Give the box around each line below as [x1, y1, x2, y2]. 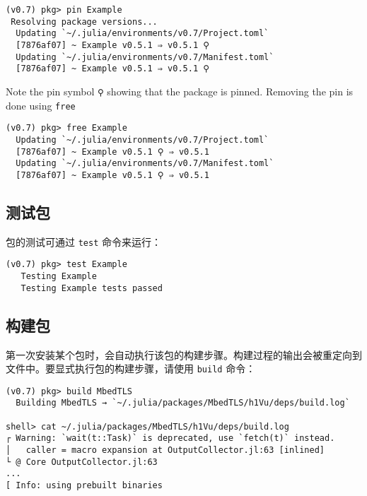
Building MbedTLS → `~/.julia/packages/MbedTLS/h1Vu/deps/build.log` [16, 398, 350, 408]
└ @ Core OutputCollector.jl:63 [6, 456, 158, 467]
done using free [6, 98, 76, 112]
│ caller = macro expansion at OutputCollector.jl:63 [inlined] [6, 445, 325, 456]
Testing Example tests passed [21, 283, 163, 293]
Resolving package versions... [11, 16, 158, 27]
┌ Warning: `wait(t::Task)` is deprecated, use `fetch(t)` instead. [6, 433, 335, 444]
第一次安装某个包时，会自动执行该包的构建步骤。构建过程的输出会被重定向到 [6, 347, 362, 362]
